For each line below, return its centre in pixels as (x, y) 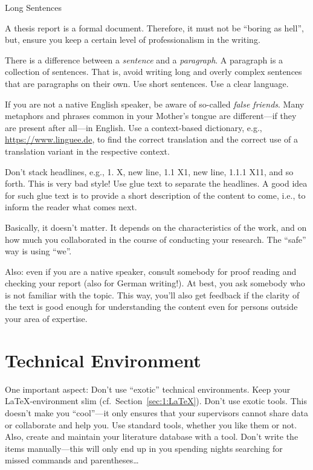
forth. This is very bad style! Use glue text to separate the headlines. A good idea (156, 183)
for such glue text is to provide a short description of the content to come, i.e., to (155, 195)
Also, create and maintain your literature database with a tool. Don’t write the (152, 436)
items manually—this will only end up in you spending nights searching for (144, 448)
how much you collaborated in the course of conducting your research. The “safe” (156, 239)
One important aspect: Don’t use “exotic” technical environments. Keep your (148, 389)
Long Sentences (33, 7)
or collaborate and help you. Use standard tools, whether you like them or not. (151, 424)
